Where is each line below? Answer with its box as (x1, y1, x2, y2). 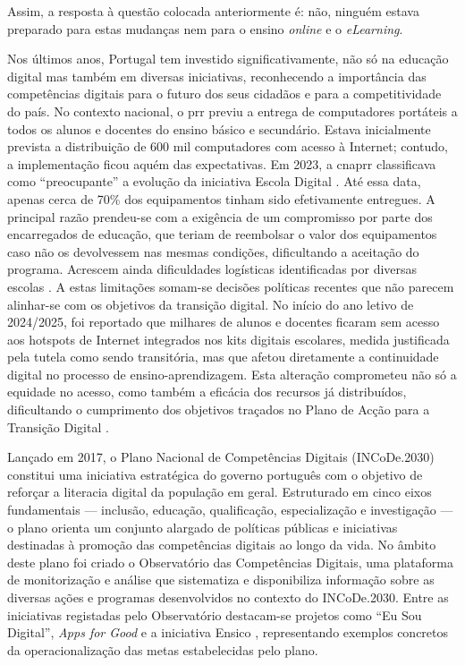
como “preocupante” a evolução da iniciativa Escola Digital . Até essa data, (7, 172, 421, 191)
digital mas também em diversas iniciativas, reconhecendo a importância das (7, 66, 427, 85)
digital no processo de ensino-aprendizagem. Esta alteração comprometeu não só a (7, 364, 457, 383)
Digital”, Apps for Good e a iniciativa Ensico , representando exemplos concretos (7, 623, 449, 642)
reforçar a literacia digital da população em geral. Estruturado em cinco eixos (7, 482, 432, 501)
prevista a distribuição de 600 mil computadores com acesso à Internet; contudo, (7, 137, 448, 156)
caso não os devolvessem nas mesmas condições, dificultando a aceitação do (7, 242, 419, 260)
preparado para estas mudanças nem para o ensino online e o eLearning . (7, 19, 403, 38)
